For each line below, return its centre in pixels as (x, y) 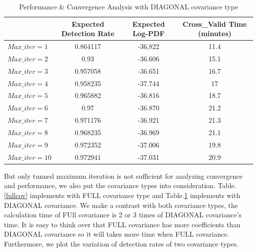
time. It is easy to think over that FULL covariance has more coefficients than (122, 224)
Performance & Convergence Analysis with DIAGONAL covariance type (128, 6)
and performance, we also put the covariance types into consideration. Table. (120, 185)
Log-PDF (149, 33)
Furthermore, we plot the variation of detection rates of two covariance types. (121, 243)
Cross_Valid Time (215, 24)
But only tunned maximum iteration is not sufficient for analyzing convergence (123, 176)
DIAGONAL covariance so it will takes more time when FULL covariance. (117, 234)
